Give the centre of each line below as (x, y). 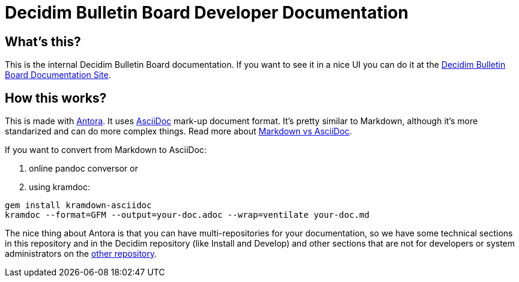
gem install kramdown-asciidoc (78, 205)
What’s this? (43, 41)
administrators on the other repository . (81, 254)
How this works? (56, 98)
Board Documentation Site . (58, 75)
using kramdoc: (59, 187)
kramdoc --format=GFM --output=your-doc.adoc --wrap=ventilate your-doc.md (187, 215)
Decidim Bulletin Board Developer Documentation (207, 13)
